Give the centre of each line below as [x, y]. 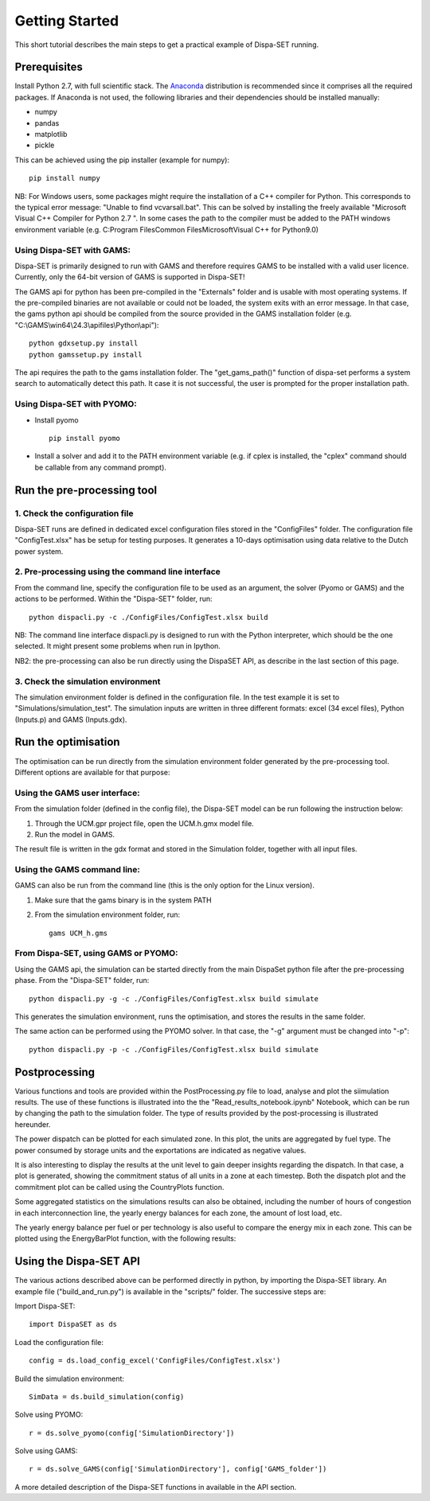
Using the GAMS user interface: [77, 793]
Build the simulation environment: [70, 1378]
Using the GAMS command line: [78, 870]
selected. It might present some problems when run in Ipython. [117, 646]
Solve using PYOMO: [49, 1415]
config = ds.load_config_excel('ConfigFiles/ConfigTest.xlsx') [155, 1361]
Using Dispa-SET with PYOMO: [76, 404]
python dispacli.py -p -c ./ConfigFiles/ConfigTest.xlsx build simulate [174, 1049]
